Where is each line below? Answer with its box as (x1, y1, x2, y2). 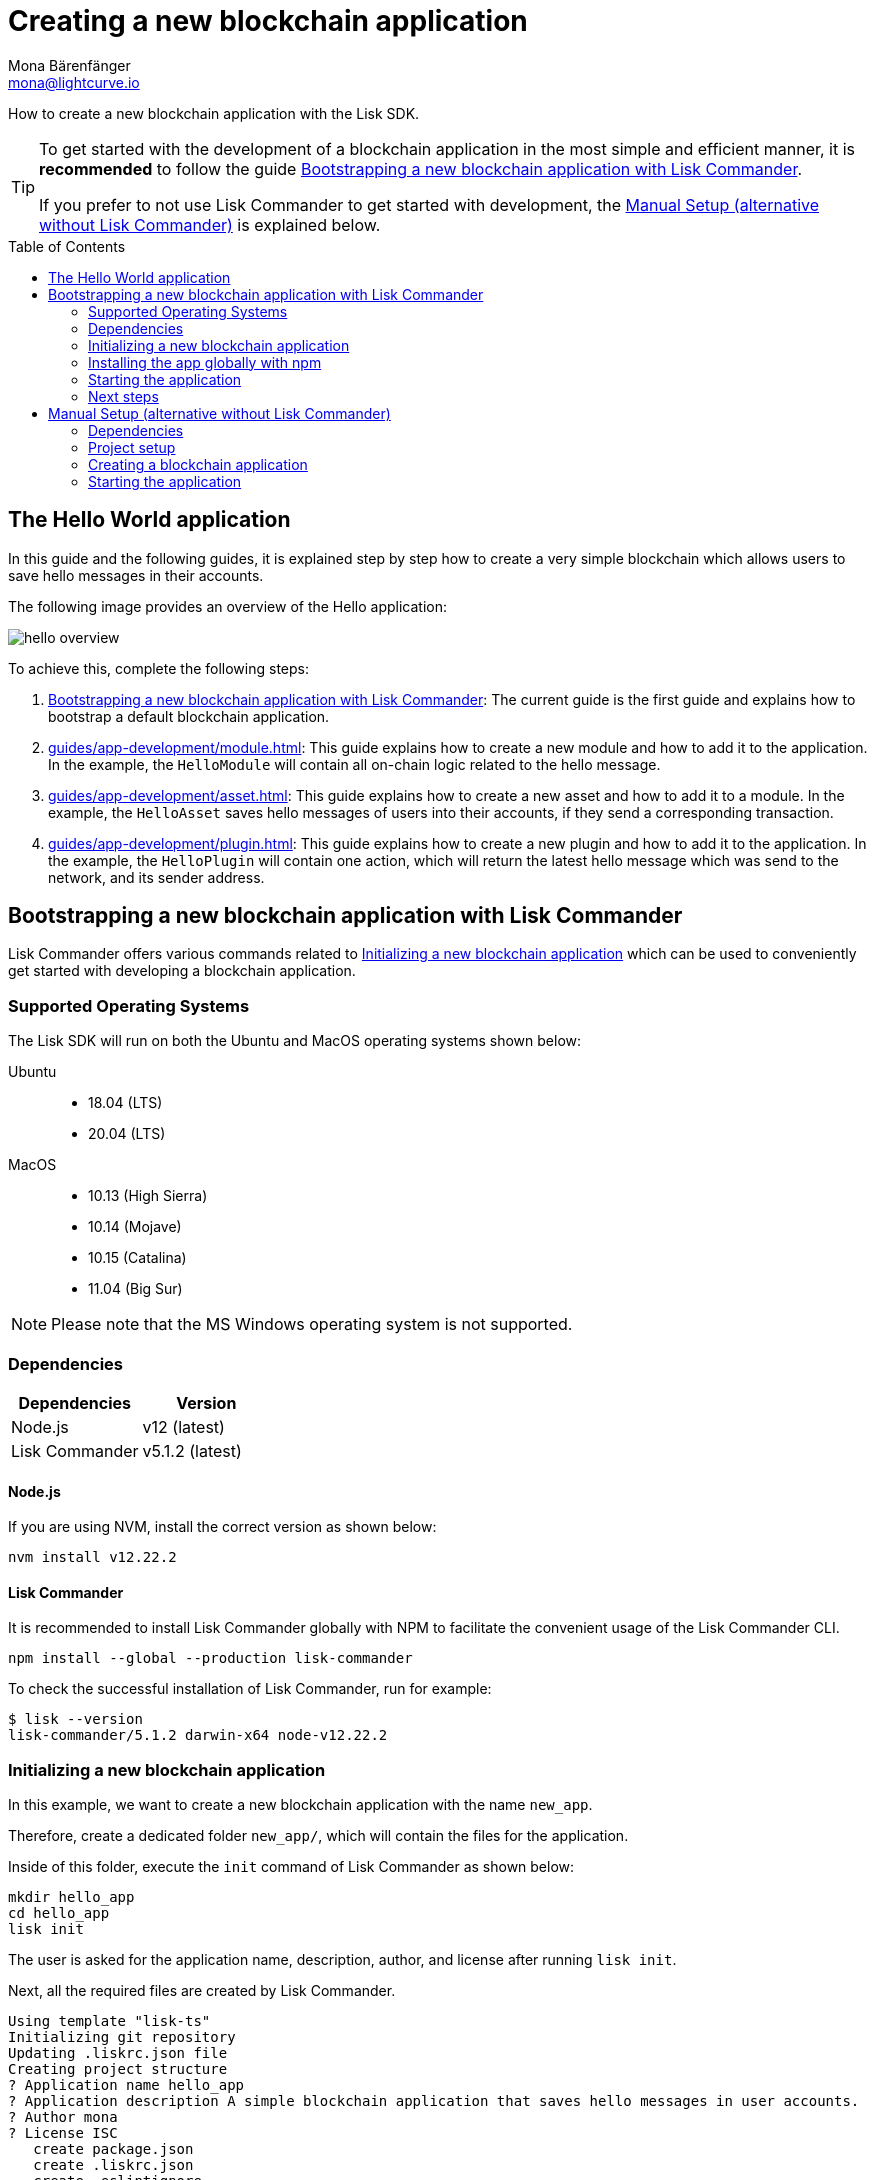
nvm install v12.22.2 (8, 1549, 177, 1566)
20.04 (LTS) (88, 1125, 166, 1143)
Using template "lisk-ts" (8, 2013, 211, 2030)
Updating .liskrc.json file (8, 2045, 228, 2062)
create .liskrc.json (33, 2157, 194, 2174)
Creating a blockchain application (88, 455, 308, 473)
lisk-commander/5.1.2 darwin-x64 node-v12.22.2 (8, 1727, 388, 1744)
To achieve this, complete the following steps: (8, 659, 309, 677)
